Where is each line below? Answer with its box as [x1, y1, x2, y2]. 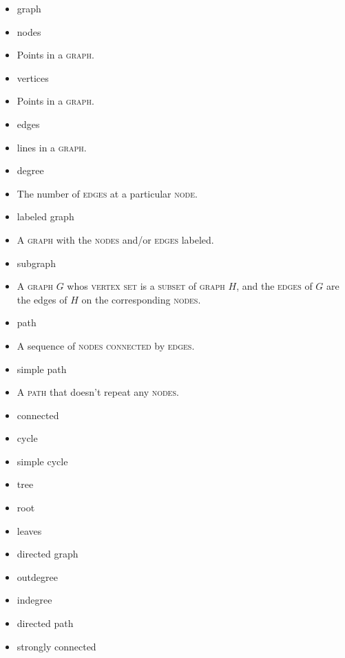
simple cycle [17, 454, 68, 468]
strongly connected [17, 639, 96, 653]
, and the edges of [236, 279, 313, 293]
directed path [17, 616, 74, 630]
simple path [17, 361, 67, 376]
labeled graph [17, 209, 74, 224]
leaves [17, 523, 42, 538]
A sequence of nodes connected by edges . [17, 338, 195, 352]
